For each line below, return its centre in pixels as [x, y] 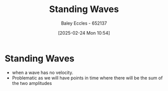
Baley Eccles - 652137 [84, 23]
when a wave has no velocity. [43, 72]
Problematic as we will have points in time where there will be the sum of [87, 78]
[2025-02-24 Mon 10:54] [84, 33]
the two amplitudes [32, 83]
